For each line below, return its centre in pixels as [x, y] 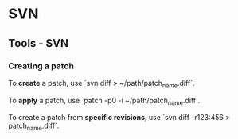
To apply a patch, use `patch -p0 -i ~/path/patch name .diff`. [104, 101]
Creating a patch [41, 66]
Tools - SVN [39, 43]
